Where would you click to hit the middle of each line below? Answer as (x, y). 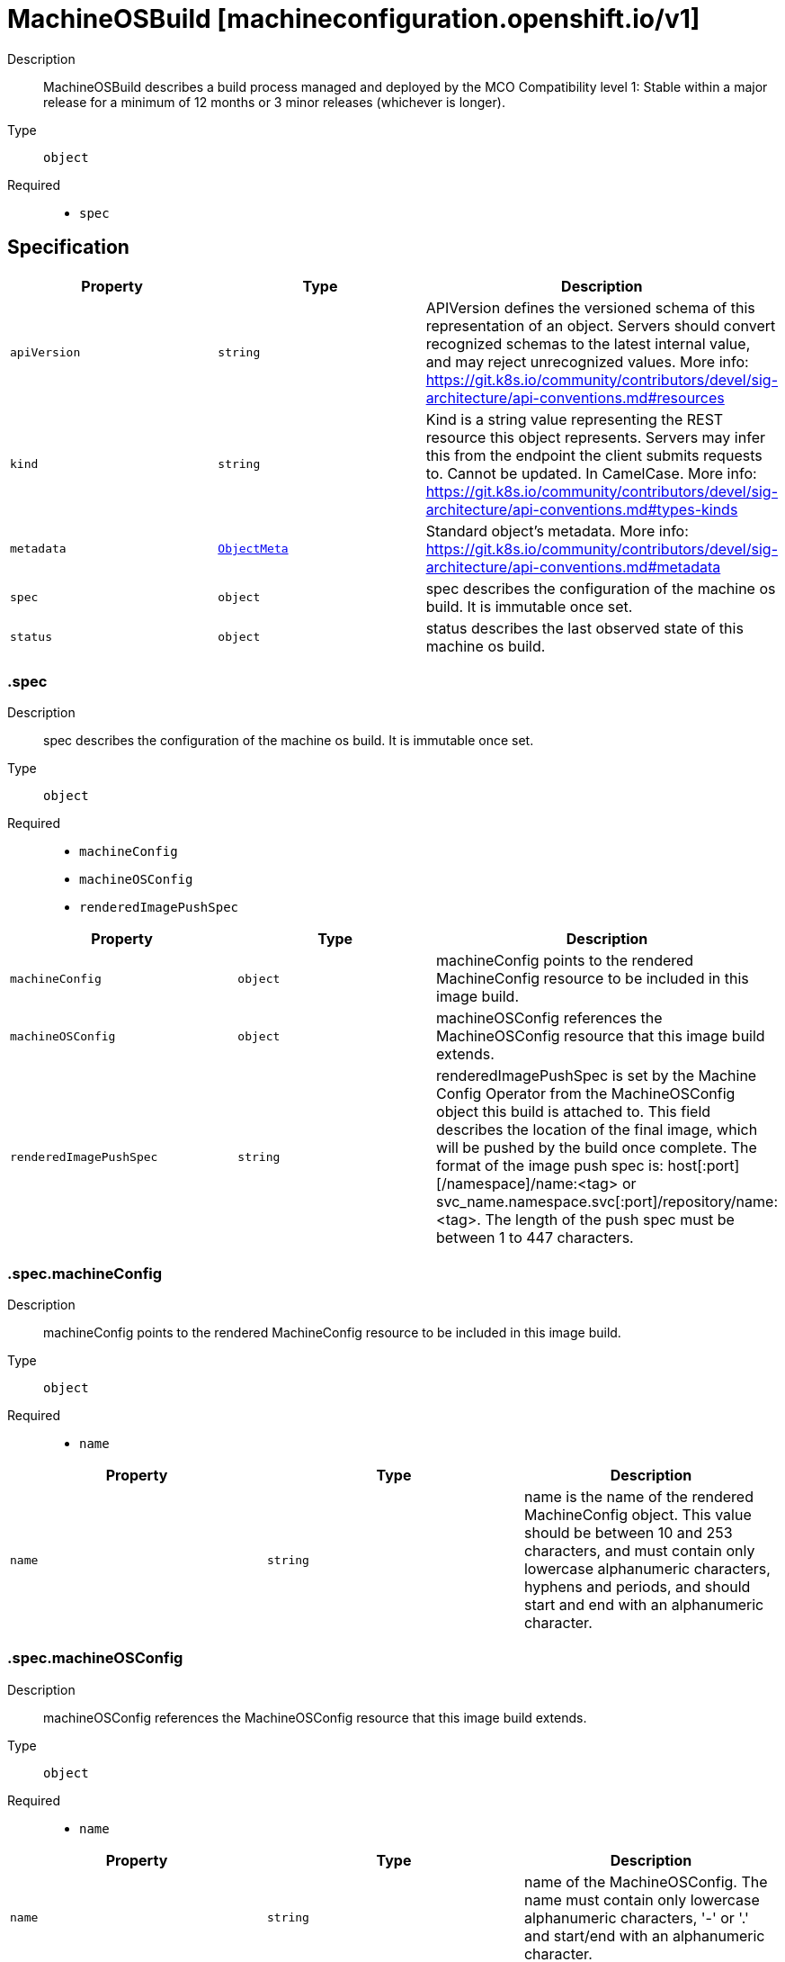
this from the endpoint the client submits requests (594, 455)
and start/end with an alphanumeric (644, 1935)
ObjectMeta (253, 549)
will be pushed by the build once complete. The (597, 1148)
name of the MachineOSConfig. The (646, 1881)
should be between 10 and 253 (628, 1533)
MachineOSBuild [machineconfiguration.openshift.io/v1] (354, 19)
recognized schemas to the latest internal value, (588, 343)
